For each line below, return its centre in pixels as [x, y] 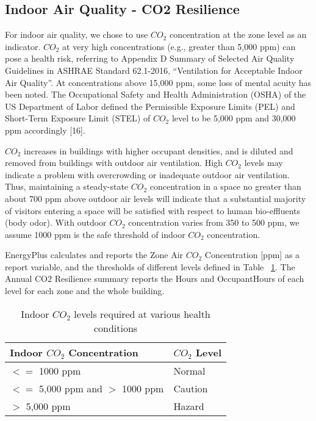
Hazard [189, 406]
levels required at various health [142, 314]
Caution [191, 388]
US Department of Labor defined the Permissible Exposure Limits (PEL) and [150, 106]
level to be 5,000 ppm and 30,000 [234, 118]
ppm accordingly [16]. [45, 130]
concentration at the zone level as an [238, 34]
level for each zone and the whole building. [85, 291]
